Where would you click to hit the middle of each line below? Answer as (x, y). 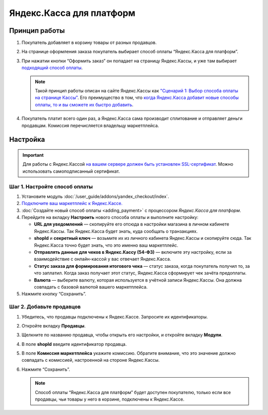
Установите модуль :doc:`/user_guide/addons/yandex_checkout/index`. (95, 196)
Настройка (27, 140)
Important (33, 155)
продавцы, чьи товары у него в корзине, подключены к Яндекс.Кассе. (110, 399)
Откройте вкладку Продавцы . (54, 325)
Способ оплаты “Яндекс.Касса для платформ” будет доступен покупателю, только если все (133, 392)
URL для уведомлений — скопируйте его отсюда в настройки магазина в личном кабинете (132, 224)
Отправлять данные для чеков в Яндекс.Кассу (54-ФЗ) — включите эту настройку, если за (133, 252)
